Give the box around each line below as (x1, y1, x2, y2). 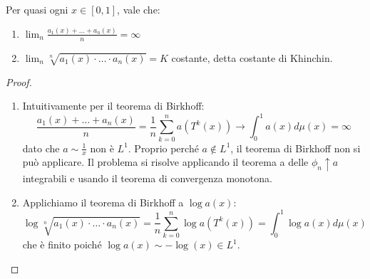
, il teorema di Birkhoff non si (230, 140, 361, 155)
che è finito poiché (22, 237, 102, 252)
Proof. (6, 74, 32, 89)
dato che (22, 140, 60, 155)
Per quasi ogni (6, 2, 68, 16)
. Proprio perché (128, 140, 199, 155)
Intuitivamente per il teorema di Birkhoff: (22, 98, 205, 113)
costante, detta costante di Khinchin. (171, 50, 333, 65)
